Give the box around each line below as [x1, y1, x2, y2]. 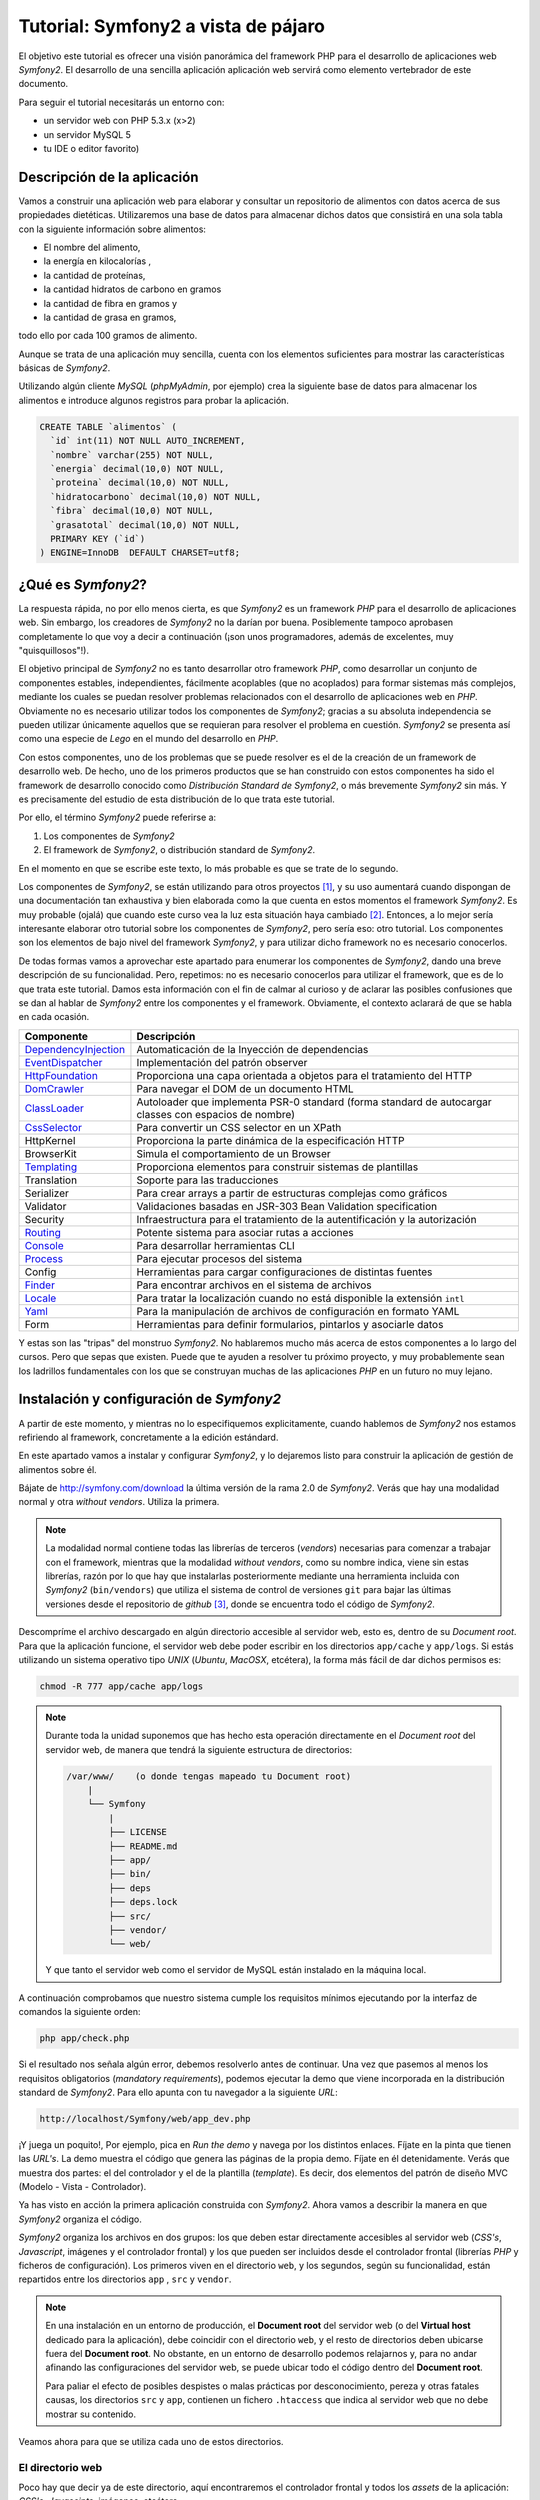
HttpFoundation [24, 1068, 99, 1082]
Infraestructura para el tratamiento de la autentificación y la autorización [136, 1212, 477, 1226]
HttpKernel [24, 1133, 76, 1147]
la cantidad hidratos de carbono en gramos [43, 283, 222, 295]
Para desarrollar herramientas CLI [136, 1238, 295, 1252]
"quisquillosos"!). [18, 645, 90, 657]
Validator [24, 1199, 67, 1213]
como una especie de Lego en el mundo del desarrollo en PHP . [18, 733, 279, 745]
